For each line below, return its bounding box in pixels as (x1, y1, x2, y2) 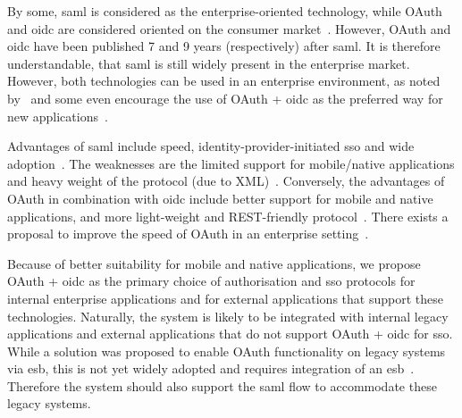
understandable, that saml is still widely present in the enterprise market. (7, 54, 410, 72)
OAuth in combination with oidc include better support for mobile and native (7, 188, 433, 207)
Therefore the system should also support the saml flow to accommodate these (7, 376, 437, 395)
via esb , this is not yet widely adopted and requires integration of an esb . (7, 359, 415, 378)
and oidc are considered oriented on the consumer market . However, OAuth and (7, 19, 451, 38)
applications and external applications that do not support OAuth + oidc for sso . (7, 324, 453, 343)
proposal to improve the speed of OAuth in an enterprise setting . (7, 224, 369, 243)
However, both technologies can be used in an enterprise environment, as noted (7, 71, 441, 90)
